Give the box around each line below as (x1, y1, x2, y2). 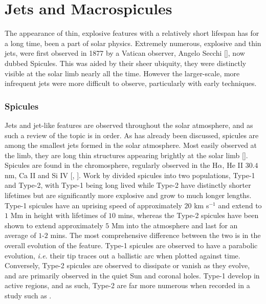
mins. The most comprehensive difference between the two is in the (50, 230, 261, 241)
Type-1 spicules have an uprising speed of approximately (5, 200, 182, 210)
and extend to (218, 200, 262, 210)
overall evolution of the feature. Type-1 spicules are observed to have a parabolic (5, 240, 258, 251)
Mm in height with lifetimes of (10, 210, 106, 221)
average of (5, 230, 36, 241)
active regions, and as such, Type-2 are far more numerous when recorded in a (5, 280, 250, 291)
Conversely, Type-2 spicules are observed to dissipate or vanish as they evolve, (5, 260, 250, 271)
